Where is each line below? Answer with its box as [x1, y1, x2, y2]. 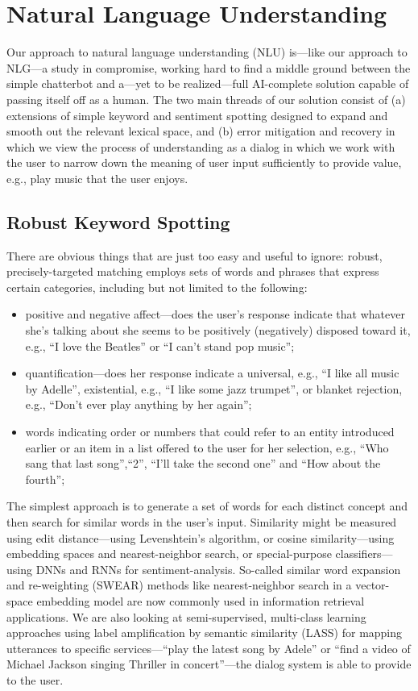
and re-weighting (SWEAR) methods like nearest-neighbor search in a [6, 577, 352, 593]
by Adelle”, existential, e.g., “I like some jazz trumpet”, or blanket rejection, [25, 380, 403, 397]
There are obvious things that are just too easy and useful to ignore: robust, [6, 247, 383, 264]
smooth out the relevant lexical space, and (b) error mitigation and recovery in [6, 123, 395, 139]
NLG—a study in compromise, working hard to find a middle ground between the [6, 59, 411, 76]
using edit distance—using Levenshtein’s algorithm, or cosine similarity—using [6, 529, 395, 546]
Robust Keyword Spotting [6, 209, 230, 234]
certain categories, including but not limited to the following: [6, 278, 308, 295]
